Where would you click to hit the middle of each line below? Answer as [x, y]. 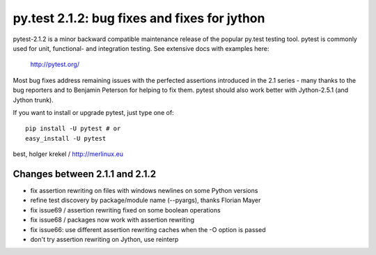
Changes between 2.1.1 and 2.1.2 [85, 174]
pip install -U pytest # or [73, 129]
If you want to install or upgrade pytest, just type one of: [93, 112]
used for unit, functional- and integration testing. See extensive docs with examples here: [141, 48]
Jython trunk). [33, 100]
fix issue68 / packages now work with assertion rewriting [112, 220]
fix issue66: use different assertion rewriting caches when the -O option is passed [148, 229]
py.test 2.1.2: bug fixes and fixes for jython [139, 18]
